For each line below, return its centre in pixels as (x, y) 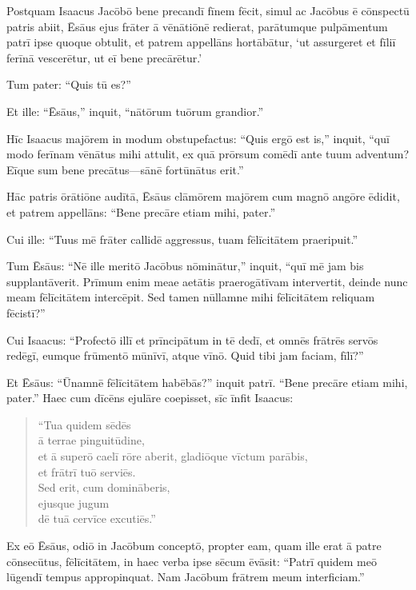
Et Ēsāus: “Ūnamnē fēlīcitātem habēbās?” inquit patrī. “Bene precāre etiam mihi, (207, 382)
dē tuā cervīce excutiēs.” (97, 518)
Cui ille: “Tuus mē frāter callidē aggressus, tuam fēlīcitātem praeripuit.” (182, 239)
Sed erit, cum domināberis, (104, 487)
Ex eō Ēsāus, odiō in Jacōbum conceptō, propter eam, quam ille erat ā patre (194, 546)
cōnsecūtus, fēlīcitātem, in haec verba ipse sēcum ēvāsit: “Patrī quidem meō (192, 561)
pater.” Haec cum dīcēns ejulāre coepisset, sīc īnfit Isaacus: (150, 398)
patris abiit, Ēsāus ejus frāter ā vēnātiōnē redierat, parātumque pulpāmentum (197, 26)
